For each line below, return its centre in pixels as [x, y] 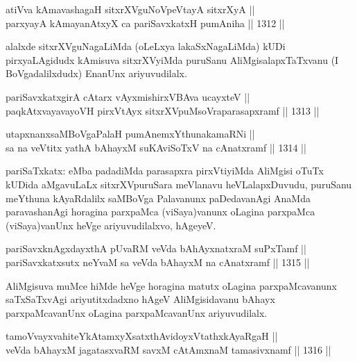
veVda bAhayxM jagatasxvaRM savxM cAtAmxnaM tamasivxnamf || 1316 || [168, 349]
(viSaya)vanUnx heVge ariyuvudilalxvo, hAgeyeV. [111, 225]
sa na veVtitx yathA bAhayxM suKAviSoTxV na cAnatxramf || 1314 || [156, 147]
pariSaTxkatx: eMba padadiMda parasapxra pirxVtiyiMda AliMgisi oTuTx [165, 171]
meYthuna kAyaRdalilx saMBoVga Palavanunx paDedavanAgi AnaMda [158, 198]
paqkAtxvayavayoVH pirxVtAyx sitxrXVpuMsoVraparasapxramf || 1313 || [163, 110]
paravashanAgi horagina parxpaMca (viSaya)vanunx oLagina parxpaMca [160, 212]
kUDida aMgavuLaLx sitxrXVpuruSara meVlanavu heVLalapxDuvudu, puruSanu [179, 184]
